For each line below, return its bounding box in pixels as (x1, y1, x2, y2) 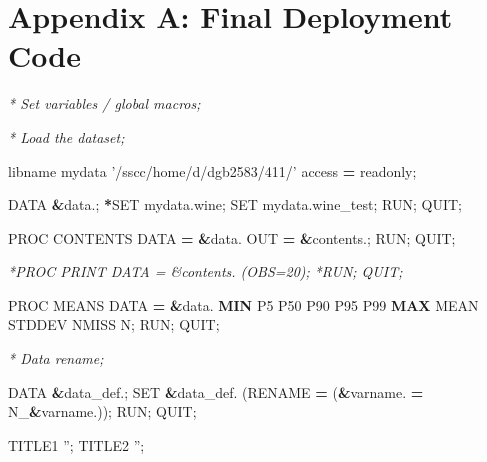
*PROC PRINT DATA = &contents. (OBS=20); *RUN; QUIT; (8, 261, 403, 282)
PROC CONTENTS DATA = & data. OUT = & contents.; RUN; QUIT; (8, 227, 456, 248)
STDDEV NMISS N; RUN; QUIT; (8, 314, 220, 335)
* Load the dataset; (8, 126, 125, 147)
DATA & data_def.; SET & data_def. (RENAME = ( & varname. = (8, 381, 424, 402)
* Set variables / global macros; (8, 93, 201, 114)
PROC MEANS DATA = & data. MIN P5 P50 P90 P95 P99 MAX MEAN (8, 294, 479, 315)
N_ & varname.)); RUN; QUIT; (8, 401, 197, 422)
